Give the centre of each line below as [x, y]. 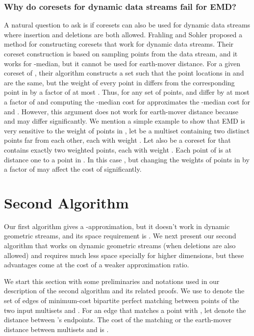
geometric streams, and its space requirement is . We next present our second [120, 236]
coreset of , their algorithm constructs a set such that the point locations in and [124, 73]
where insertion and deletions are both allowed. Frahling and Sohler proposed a [123, 34]
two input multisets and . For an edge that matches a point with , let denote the [125, 310]
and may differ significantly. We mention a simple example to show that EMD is [125, 121]
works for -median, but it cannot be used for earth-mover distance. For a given [122, 63]
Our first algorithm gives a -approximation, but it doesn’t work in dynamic [117, 226]
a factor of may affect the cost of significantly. [73, 169]
